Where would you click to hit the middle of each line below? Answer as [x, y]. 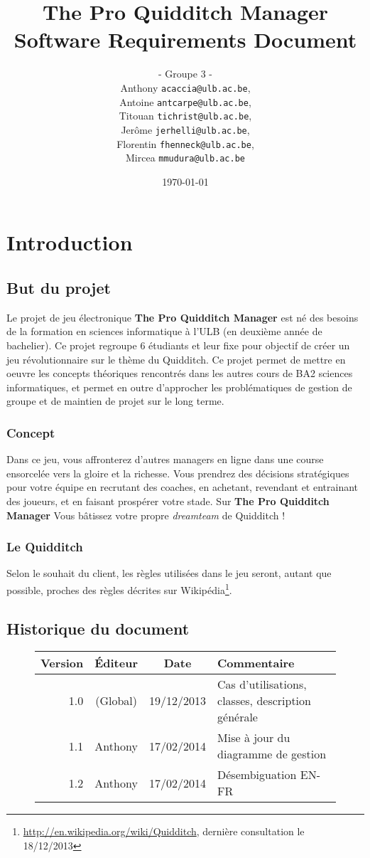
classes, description [264, 701]
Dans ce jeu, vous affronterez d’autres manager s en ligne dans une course [165, 459]
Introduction [70, 242]
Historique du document [98, 628]
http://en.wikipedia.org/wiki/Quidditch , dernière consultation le [164, 831]
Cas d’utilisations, [262, 684]
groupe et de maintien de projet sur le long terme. [115, 401]
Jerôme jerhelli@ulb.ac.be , [185, 129]
